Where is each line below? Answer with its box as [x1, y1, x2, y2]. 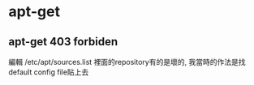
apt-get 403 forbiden [8, 35, 118, 49]
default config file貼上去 [8, 67, 89, 77]
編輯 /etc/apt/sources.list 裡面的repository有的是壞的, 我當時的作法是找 [8, 57, 246, 66]
